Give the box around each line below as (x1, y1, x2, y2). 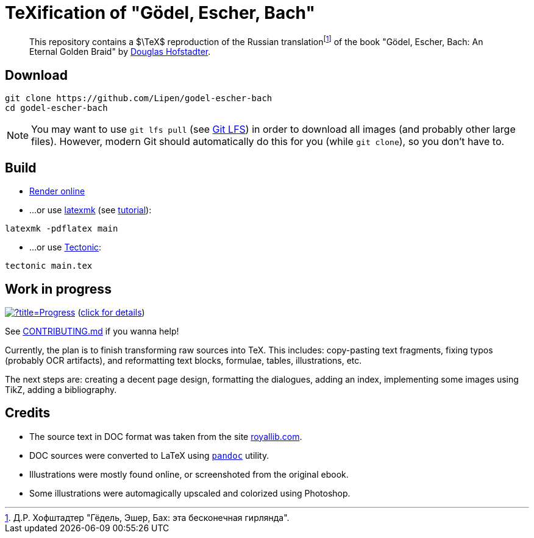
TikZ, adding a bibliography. (5, 384, 117, 395)
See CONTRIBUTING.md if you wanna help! (5, 325, 179, 336)
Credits (5, 405, 51, 421)
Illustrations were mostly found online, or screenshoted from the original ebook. (29, 469, 349, 480)
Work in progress (5, 281, 112, 297)
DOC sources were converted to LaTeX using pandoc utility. (29, 450, 269, 461)
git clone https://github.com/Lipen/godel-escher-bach (5, 93, 272, 104)
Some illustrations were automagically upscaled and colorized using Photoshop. (29, 487, 351, 498)
